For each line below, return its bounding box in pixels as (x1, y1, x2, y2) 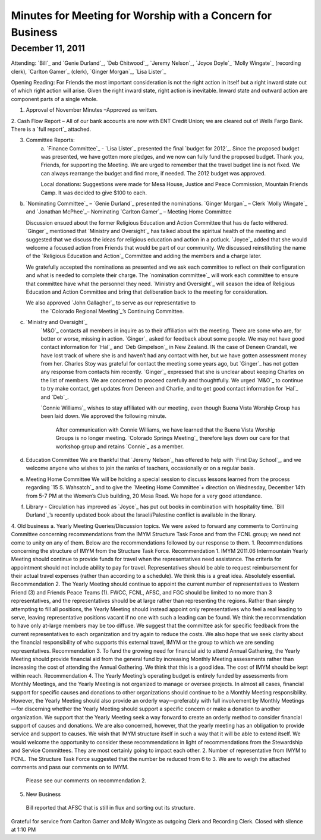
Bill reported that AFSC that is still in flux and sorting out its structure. (26, 804, 196, 811)
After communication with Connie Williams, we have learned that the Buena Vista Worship (55, 426, 276, 433)
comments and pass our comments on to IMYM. (11, 764, 129, 771)
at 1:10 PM (11, 826, 36, 833)
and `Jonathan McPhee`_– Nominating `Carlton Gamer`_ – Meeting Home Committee (26, 208, 232, 215)
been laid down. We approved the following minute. (40, 413, 166, 420)
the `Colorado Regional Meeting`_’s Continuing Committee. (40, 307, 184, 314)
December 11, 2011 (11, 43, 86, 54)
